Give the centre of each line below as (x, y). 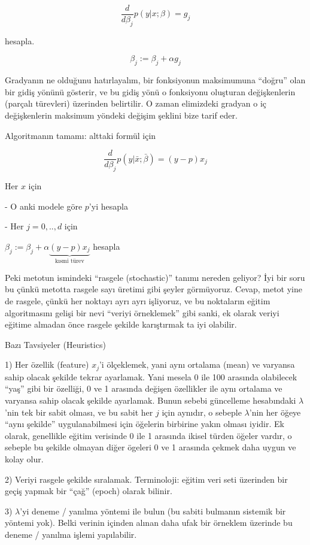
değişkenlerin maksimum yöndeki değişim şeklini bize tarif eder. (121, 115)
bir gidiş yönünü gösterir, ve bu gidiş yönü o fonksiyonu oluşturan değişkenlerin (150, 91)
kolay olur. (24, 458)
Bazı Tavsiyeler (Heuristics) (55, 344)
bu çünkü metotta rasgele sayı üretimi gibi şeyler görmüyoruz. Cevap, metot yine (154, 289)
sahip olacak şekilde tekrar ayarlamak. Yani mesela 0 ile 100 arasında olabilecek (151, 376)
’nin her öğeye (275, 412)
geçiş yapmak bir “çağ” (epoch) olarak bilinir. (89, 491)
